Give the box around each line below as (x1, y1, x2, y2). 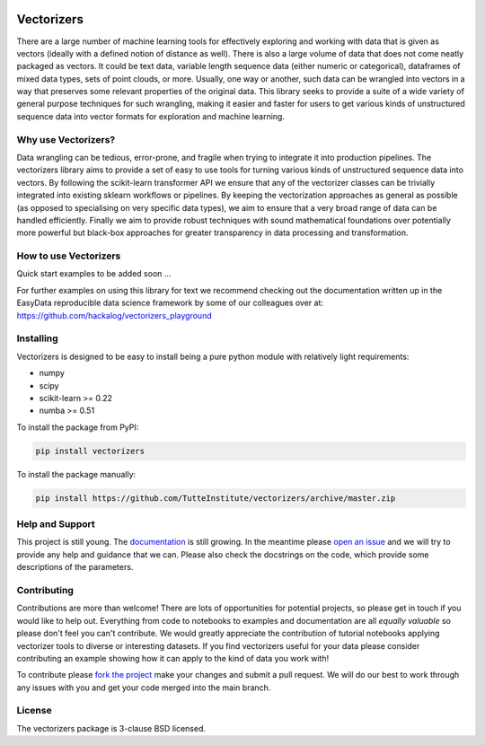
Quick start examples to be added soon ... (16, 268, 172, 279)
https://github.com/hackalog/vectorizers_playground (16, 310, 212, 320)
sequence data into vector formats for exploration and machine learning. (16, 110, 285, 121)
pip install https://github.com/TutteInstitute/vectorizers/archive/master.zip (35, 493, 396, 503)
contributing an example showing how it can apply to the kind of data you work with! (16, 653, 330, 663)
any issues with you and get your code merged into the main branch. (16, 682, 271, 693)
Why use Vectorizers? (16, 133, 116, 145)
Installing (16, 332, 58, 345)
